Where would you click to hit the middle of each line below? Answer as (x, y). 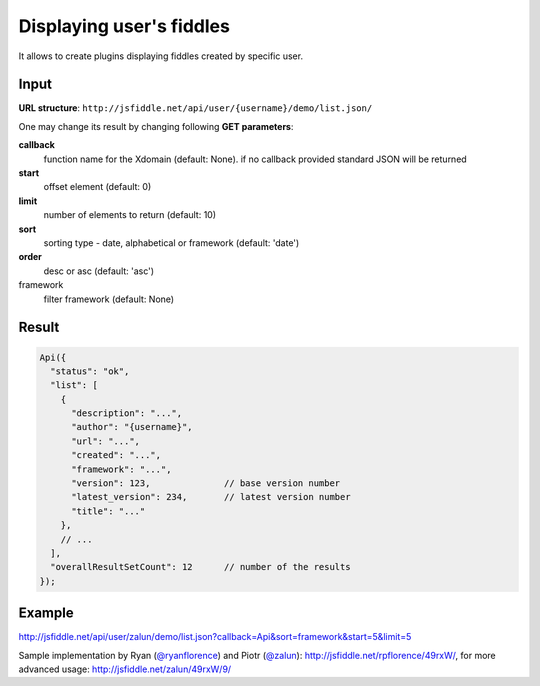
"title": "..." (108, 511)
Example (46, 613)
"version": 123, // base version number (206, 483)
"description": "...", (127, 413)
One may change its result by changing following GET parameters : (156, 126)
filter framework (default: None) (109, 299)
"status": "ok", (90, 371)
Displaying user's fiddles (124, 26)
